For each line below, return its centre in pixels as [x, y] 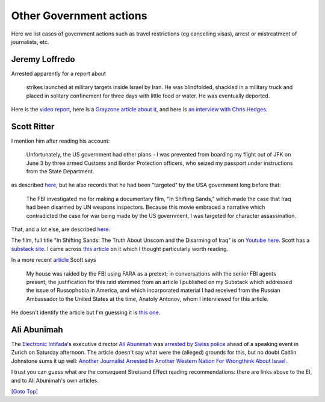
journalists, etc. [30, 42]
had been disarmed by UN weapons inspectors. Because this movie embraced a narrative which [146, 207]
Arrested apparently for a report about [59, 73]
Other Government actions [79, 16]
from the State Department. [60, 172]
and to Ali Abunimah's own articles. [55, 380]
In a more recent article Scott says [54, 260]
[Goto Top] [25, 392]
